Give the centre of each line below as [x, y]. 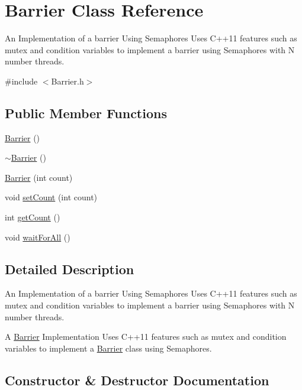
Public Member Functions [86, 113]
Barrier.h [68, 81]
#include [21, 81]
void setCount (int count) [51, 197]
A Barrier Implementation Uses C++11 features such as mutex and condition [146, 337]
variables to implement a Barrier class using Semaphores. [108, 348]
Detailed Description [70, 269]
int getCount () [33, 217]
